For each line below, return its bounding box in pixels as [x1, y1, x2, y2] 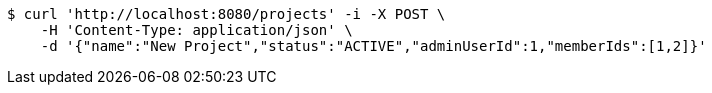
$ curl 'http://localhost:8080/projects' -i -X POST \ [7, 6, 446, 22]
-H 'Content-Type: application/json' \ [40, 22, 353, 38]
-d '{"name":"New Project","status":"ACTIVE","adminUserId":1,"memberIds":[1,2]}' [40, 38, 707, 54]
